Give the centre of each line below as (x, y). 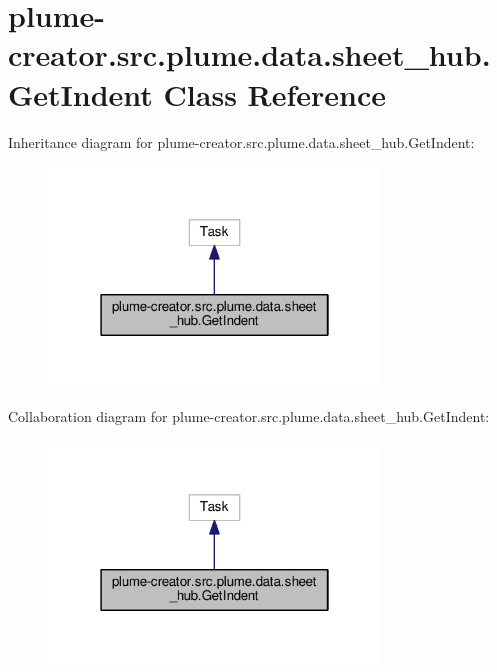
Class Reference (275, 93)
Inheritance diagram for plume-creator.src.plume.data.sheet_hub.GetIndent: (241, 141)
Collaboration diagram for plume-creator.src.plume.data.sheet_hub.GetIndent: (249, 416)
